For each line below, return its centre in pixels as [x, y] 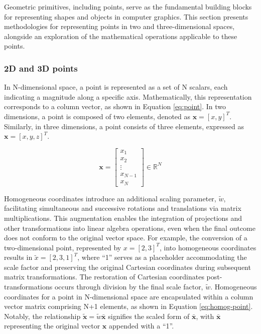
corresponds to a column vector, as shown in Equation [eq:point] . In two [115, 106]
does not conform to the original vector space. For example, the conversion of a [126, 238]
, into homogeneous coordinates [208, 247]
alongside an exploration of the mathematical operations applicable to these [121, 36]
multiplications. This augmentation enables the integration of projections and [123, 218]
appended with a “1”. [142, 326]
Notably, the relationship [42, 316]
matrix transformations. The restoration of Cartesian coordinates [104, 277]
